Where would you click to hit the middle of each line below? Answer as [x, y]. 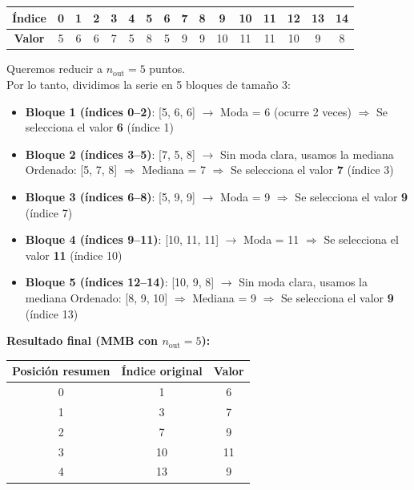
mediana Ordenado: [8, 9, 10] [96, 297]
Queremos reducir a [54, 69]
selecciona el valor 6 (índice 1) [99, 127]
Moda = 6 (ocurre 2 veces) [286, 111]
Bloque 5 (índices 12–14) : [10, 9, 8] [120, 282]
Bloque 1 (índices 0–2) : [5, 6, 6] [111, 111]
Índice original [162, 371]
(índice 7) [49, 212]
